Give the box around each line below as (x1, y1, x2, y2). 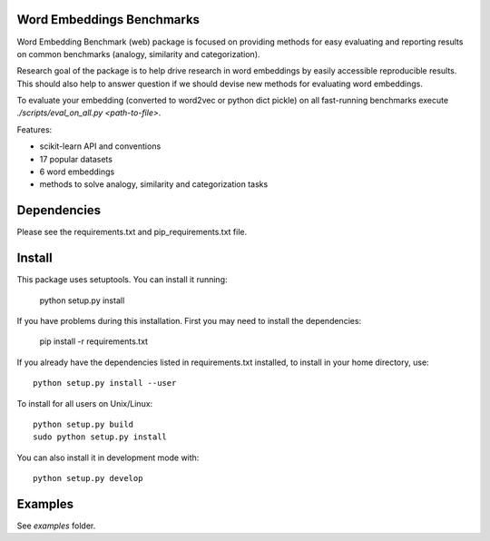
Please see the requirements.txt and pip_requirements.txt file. (16, 227, 248, 238)
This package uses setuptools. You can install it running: (16, 274, 228, 285)
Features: (16, 123, 53, 135)
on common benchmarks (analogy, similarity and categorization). (16, 48, 260, 59)
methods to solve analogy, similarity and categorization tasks (39, 179, 269, 190)
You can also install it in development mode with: (16, 452, 200, 463)
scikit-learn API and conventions (39, 141, 162, 152)
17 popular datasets (39, 153, 113, 164)
